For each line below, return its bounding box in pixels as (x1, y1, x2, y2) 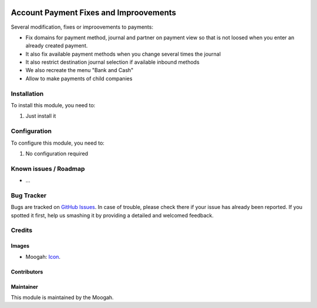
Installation (11, 90, 44, 98)
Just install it (25, 112, 56, 119)
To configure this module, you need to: (11, 139, 105, 146)
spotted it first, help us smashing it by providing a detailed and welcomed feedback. (11, 211, 214, 219)
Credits (11, 226, 32, 234)
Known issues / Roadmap (11, 165, 85, 173)
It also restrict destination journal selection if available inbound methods (25, 59, 200, 66)
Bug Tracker (11, 191, 47, 199)
